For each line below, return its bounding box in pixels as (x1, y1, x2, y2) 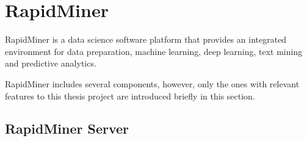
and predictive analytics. (5, 57, 96, 70)
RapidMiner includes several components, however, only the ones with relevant (5, 77, 300, 90)
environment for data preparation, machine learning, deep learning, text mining (5, 45, 303, 57)
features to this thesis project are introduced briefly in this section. (5, 89, 255, 102)
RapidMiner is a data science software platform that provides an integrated (5, 33, 287, 46)
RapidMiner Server (5, 119, 129, 138)
